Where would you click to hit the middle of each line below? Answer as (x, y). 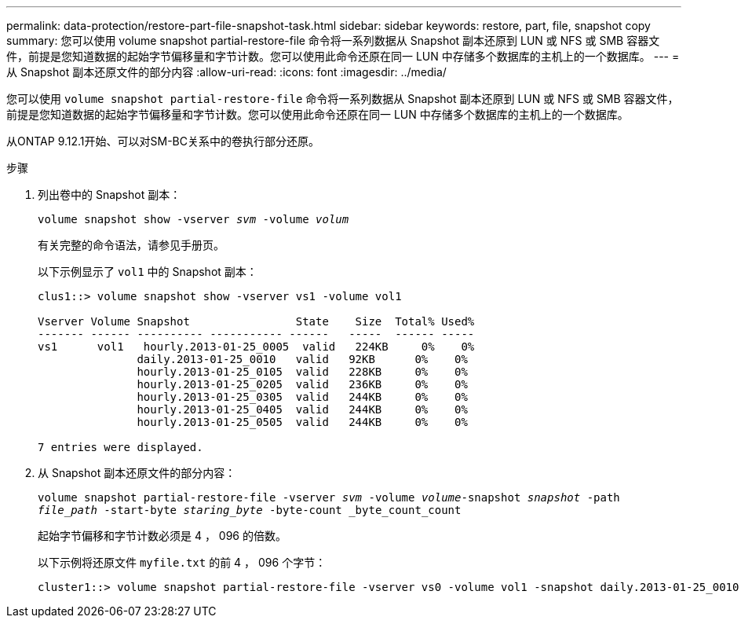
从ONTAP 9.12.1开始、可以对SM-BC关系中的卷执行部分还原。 (163, 141)
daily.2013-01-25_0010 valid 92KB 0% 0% (302, 359)
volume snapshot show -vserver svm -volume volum (193, 219)
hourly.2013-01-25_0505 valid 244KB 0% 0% (302, 422)
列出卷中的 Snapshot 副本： (110, 195)
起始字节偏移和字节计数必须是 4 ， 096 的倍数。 (162, 536)
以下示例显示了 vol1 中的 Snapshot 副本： (148, 272)
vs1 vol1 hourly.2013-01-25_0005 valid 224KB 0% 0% (256, 347)
